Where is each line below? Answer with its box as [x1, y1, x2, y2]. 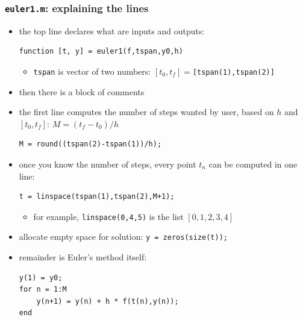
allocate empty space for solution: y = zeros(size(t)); [19, 230, 228, 243]
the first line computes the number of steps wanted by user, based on [19, 105, 274, 118]
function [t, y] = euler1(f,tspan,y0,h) [19, 47, 183, 56]
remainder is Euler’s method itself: [19, 251, 147, 263]
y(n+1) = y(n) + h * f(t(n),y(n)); [36, 296, 179, 306]
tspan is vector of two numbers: [33, 64, 151, 77]
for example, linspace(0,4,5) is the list [33, 210, 184, 222]
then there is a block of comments [19, 85, 145, 98]
